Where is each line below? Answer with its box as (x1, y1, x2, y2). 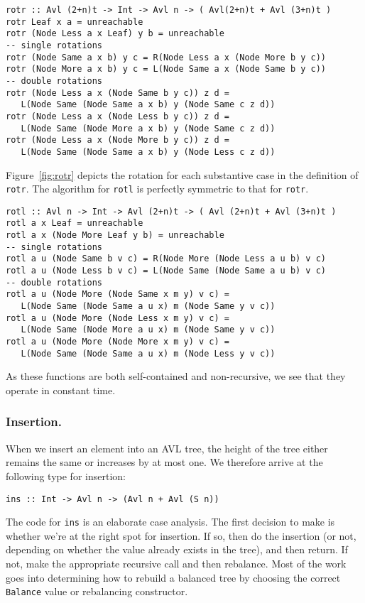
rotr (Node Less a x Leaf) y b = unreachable (6, 28, 224, 39)
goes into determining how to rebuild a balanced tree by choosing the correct (6, 570, 341, 585)
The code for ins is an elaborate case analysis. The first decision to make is (6, 514, 335, 529)
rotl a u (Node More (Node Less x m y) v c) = (6, 313, 229, 323)
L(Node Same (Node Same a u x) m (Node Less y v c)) (21, 348, 276, 359)
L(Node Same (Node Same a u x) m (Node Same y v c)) (21, 301, 276, 312)
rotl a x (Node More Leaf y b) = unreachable (6, 230, 224, 241)
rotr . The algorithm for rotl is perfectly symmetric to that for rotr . (6, 181, 309, 196)
